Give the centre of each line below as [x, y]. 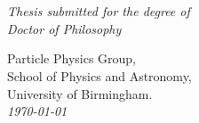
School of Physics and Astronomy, [99, 75]
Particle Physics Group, [72, 58]
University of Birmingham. [80, 93]
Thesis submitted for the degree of [99, 11]
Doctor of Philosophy [64, 28]
